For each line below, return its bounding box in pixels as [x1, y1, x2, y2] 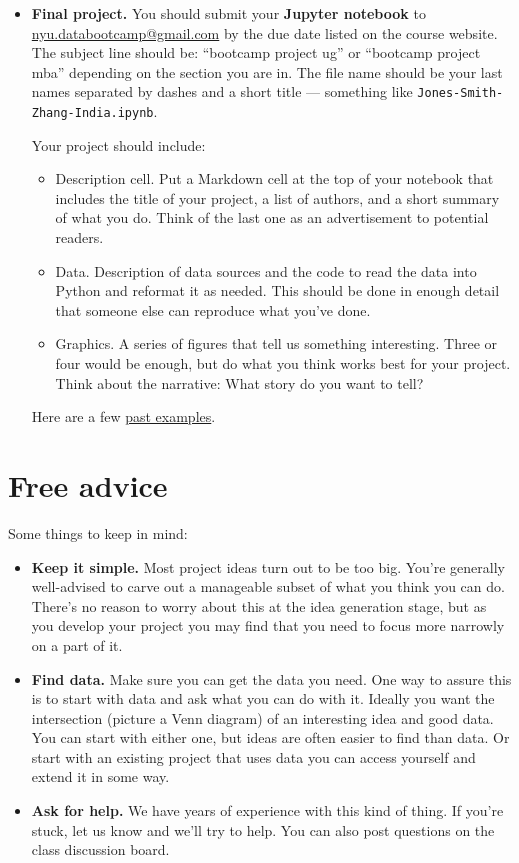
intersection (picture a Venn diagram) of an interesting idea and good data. [31, 707, 494, 728]
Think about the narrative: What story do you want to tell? [55, 372, 424, 393]
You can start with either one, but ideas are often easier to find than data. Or [31, 727, 510, 748]
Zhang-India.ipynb [31, 106, 154, 121]
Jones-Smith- [417, 86, 504, 101]
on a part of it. [31, 634, 123, 655]
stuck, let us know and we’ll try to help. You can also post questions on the [31, 819, 495, 840]
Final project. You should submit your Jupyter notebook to [31, 3, 426, 23]
